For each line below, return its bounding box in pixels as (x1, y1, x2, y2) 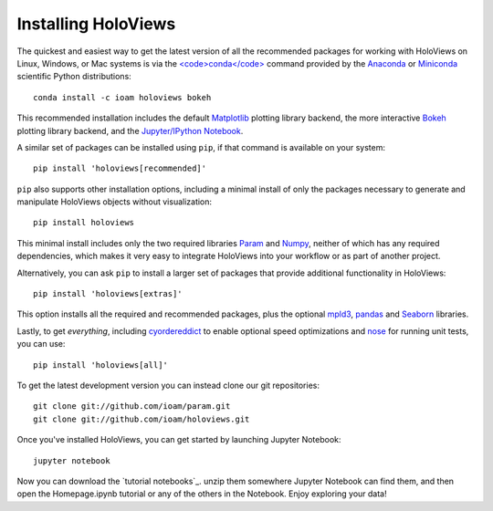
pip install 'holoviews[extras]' (33, 288, 183, 299)
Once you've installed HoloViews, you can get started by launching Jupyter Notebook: (16, 434, 341, 445)
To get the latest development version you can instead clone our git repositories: (16, 380, 320, 391)
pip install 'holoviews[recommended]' (33, 163, 207, 173)
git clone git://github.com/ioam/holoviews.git (33, 413, 250, 424)
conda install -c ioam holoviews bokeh (33, 92, 212, 102)
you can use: (16, 339, 66, 349)
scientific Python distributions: (16, 71, 131, 82)
